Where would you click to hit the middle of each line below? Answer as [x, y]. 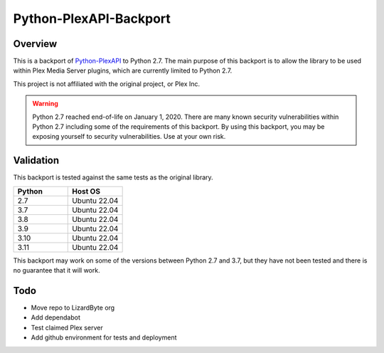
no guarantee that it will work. [57, 270]
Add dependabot [56, 317]
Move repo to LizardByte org [73, 307]
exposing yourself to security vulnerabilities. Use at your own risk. [129, 137]
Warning [45, 104]
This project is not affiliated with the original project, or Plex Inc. [107, 84]
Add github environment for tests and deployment [104, 337]
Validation [36, 160]
